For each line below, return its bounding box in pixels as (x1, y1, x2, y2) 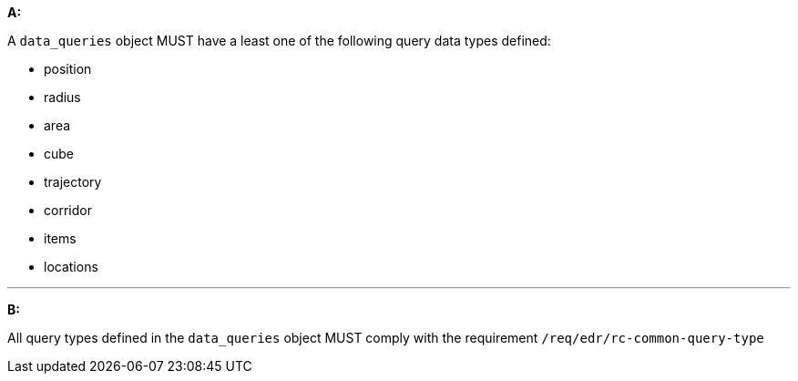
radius (44, 89, 81, 105)
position (44, 61, 92, 77)
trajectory (44, 174, 102, 190)
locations (44, 259, 98, 274)
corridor (44, 202, 92, 218)
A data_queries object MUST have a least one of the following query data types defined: (7, 33, 551, 48)
